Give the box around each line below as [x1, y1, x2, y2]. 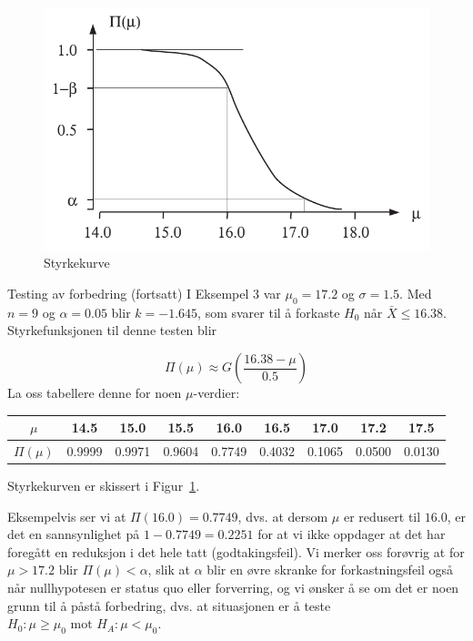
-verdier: [193, 383, 240, 402]
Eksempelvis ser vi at [7, 506, 126, 525]
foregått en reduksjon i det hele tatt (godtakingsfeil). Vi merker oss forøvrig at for [7, 542, 465, 561]
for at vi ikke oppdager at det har [257, 524, 446, 544]
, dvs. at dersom [237, 506, 328, 525]
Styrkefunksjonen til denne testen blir [7, 320, 217, 340]
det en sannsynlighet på [7, 524, 140, 544]
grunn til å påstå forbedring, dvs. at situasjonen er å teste [7, 595, 331, 615]
